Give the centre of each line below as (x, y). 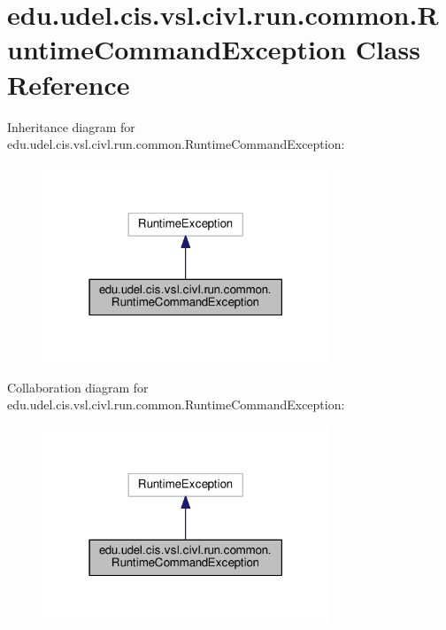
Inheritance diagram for (71, 126)
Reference (69, 84)
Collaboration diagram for (78, 387)
